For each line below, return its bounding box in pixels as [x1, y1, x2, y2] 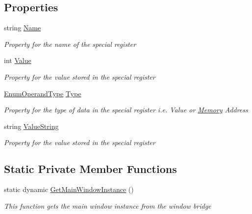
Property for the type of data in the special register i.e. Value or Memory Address [4, 105, 248, 115]
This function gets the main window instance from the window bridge [4, 200, 211, 211]
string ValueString [4, 121, 59, 131]
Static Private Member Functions [4, 161, 177, 176]
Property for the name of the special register [4, 39, 136, 49]
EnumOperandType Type [4, 88, 81, 98]
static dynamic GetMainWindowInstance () [4, 184, 134, 194]
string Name [4, 22, 41, 33]
